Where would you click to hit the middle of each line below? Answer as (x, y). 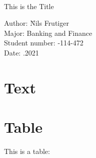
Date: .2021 (21, 52)
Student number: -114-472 (44, 43)
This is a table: (27, 151)
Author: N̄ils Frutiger (36, 23)
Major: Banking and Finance (48, 33)
